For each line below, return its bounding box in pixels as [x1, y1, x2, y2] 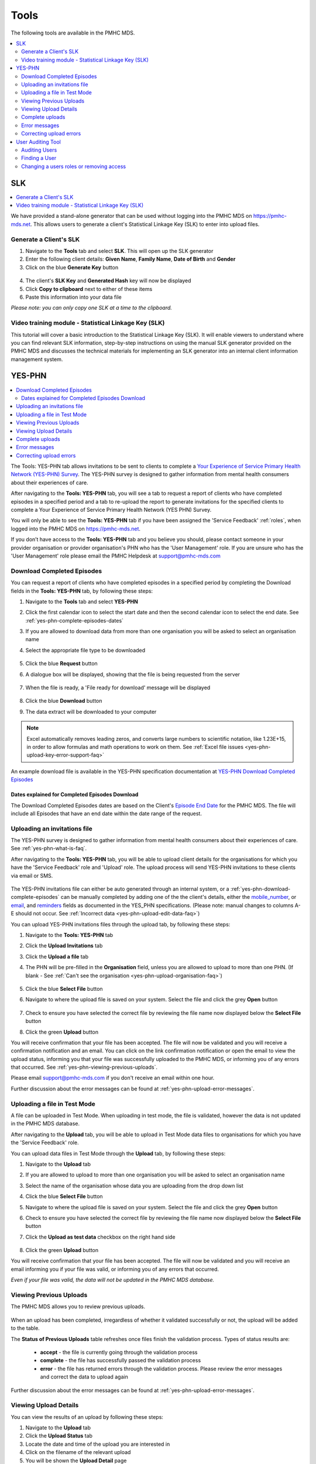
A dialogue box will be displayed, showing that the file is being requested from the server [25, 671, 240, 678]
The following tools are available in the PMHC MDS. [11, 29, 135, 36]
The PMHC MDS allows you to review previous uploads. [11, 1303, 146, 1310]
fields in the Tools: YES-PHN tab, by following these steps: [11, 587, 153, 594]
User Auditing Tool [16, 138, 61, 145]
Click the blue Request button [25, 660, 98, 667]
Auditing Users [21, 146, 57, 153]
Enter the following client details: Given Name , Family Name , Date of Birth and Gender [25, 255, 236, 263]
